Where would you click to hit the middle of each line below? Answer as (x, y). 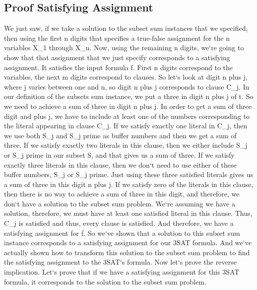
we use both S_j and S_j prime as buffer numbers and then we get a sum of (120, 135)
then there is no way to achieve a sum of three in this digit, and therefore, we (122, 194)
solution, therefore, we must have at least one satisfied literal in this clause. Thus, (128, 213)
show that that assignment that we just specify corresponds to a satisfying (117, 57)
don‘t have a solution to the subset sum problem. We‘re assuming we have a (120, 203)
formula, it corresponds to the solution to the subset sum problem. (105, 281)
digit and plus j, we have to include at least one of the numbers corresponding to (127, 116)
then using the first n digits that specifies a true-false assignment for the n (117, 38)
